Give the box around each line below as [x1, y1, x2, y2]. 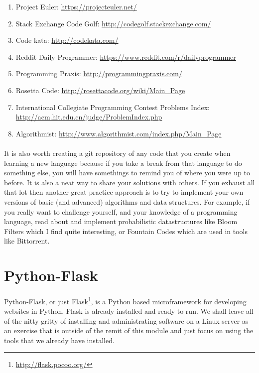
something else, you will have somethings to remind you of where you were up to [4, 167, 250, 178]
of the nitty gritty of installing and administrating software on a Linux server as [4, 315, 249, 326]
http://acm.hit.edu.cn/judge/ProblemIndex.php [15, 112, 162, 122]
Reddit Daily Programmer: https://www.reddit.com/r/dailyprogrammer [15, 51, 236, 62]
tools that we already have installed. [4, 335, 115, 345]
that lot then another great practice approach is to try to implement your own [4, 187, 244, 197]
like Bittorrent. [4, 236, 50, 246]
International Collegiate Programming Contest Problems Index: [15, 102, 210, 112]
